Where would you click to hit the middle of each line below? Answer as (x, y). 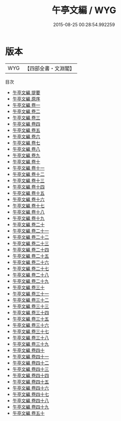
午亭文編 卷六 (26, 136)
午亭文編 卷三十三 (30, 306)
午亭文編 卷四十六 (30, 388)
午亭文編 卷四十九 (30, 407)
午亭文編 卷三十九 (30, 344)
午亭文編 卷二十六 (30, 262)
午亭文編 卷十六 (28, 199)
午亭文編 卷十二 (28, 174)
